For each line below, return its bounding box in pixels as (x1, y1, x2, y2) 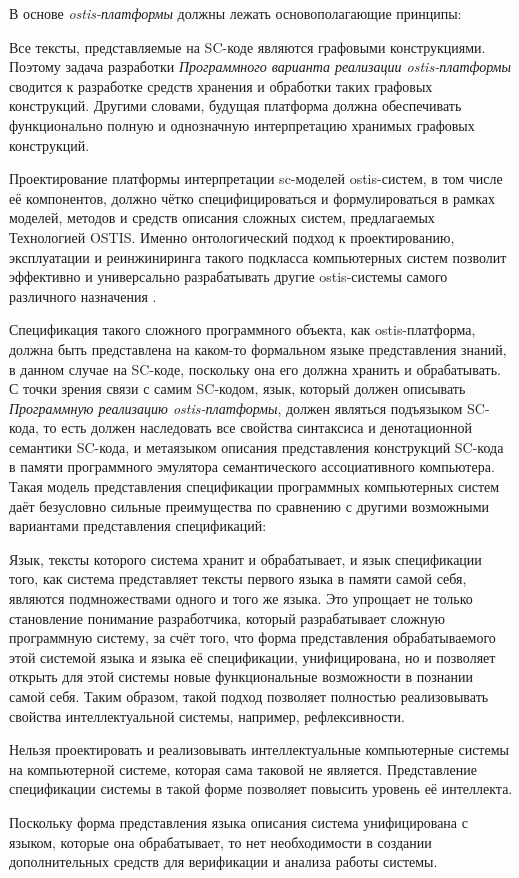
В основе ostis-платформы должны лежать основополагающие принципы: (9, 3, 462, 23)
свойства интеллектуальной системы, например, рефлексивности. (9, 705, 405, 726)
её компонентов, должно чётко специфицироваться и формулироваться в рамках (9, 187, 495, 208)
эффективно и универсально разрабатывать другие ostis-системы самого (9, 266, 448, 287)
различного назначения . (9, 285, 157, 306)
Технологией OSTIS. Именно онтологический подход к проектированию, (9, 226, 455, 247)
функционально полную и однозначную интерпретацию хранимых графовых (9, 114, 475, 135)
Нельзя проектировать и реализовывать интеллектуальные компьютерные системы (9, 739, 509, 760)
